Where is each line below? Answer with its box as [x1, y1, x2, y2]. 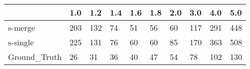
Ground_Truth [8, 51, 62, 62]
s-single [8, 36, 34, 48]
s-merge [8, 22, 35, 33]
